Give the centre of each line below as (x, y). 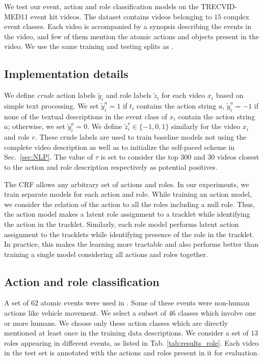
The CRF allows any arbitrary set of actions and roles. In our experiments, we (127, 184)
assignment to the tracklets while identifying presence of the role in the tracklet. (129, 234)
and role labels (128, 95)
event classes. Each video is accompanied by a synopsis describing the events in (128, 26)
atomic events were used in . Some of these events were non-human (145, 303)
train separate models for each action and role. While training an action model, (128, 194)
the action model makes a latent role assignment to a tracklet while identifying (127, 214)
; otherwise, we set (36, 126)
